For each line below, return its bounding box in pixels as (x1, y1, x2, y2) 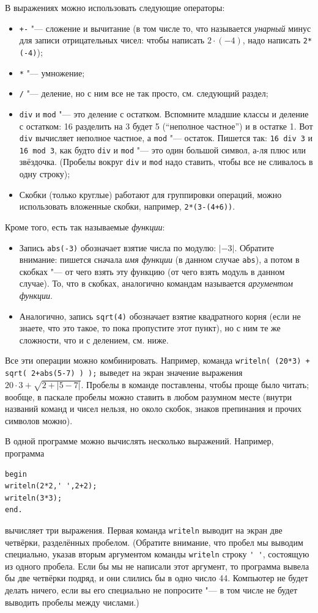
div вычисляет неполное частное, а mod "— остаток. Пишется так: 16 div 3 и (19, 131, 313, 144)
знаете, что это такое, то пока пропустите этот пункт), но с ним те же (19, 321, 281, 334)
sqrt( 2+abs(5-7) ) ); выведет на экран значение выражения (5, 366, 243, 379)
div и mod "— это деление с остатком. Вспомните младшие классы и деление (19, 107, 309, 120)
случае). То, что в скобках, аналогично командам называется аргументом (19, 277, 293, 290)
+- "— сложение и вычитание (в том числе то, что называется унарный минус (19, 21, 311, 34)
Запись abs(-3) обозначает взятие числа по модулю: (19, 241, 216, 254)
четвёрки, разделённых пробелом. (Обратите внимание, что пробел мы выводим (5, 535, 303, 548)
